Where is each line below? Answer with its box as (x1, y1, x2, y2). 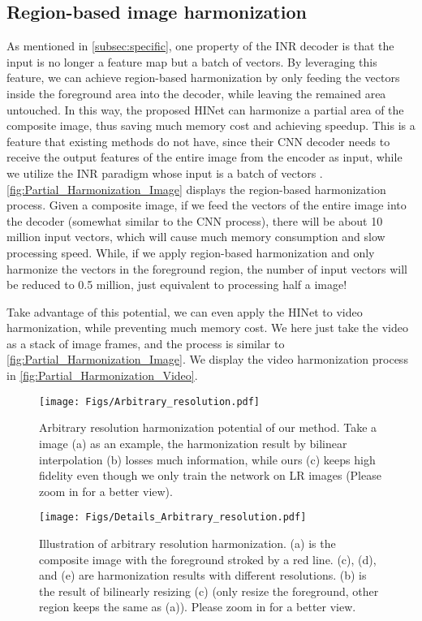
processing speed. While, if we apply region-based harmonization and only (6, 244, 375, 261)
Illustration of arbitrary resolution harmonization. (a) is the (39, 534, 336, 551)
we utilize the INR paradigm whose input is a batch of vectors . (6, 164, 323, 181)
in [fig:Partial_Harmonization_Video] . (6, 367, 198, 384)
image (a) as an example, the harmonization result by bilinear (39, 434, 347, 451)
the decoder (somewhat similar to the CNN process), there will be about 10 (6, 212, 383, 229)
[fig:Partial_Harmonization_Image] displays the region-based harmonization (6, 180, 386, 197)
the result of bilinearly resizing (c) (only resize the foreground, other (39, 582, 379, 599)
